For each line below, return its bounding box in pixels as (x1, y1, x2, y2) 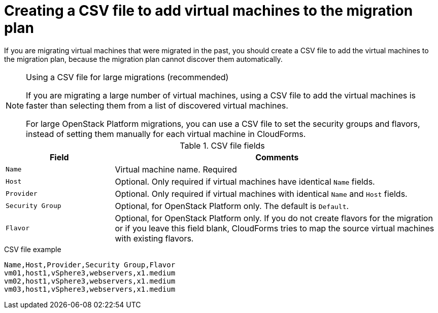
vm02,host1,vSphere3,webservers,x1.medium (4, 276, 176, 285)
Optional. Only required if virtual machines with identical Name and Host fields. (115, 188, 408, 199)
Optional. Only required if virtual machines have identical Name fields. (115, 176, 375, 187)
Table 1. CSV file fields (180, 140, 265, 151)
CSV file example (4, 245, 61, 254)
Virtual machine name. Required (115, 164, 237, 175)
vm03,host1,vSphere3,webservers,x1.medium (4, 285, 176, 293)
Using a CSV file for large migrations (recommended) (26, 72, 229, 82)
